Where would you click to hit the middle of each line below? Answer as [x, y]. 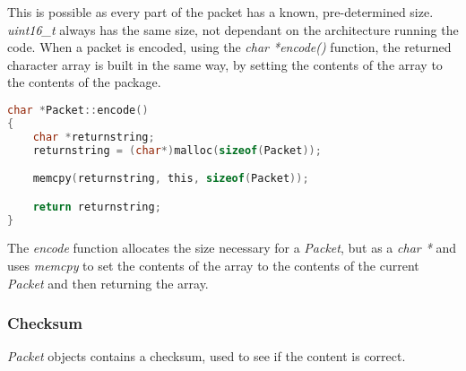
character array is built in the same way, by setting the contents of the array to [225, 64]
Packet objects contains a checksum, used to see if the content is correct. [207, 356]
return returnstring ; [97, 207]
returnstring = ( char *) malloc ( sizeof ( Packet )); [177, 150]
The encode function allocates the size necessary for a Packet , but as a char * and [232, 248]
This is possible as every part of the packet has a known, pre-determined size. [220, 12]
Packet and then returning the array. [108, 283]
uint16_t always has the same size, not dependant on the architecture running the [233, 29]
